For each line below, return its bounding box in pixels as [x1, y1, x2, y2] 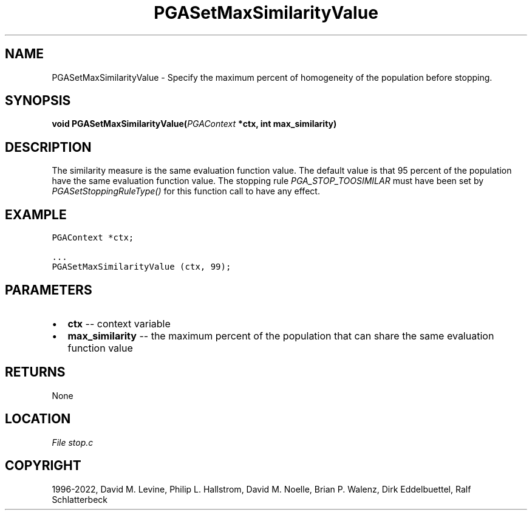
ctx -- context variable [67, 317, 171, 330]
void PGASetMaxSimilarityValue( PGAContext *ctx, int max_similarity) [52, 118, 337, 129]
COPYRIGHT [5, 458, 81, 474]
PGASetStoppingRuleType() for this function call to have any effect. [52, 186, 320, 197]
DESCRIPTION [5, 139, 92, 155]
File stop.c [52, 437, 94, 448]
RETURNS [5, 364, 66, 380]
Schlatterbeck [52, 494, 107, 505]
